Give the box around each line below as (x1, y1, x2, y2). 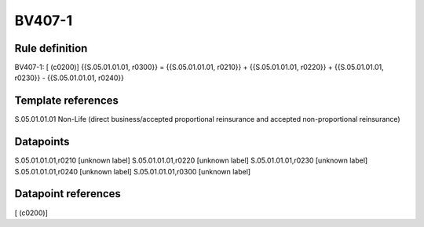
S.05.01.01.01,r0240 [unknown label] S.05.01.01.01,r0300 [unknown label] (14, 167, 251, 176)
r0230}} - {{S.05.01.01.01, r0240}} (14, 73, 125, 82)
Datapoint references (14, 187, 122, 200)
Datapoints (14, 135, 70, 148)
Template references (14, 94, 119, 108)
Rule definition (14, 42, 88, 55)
